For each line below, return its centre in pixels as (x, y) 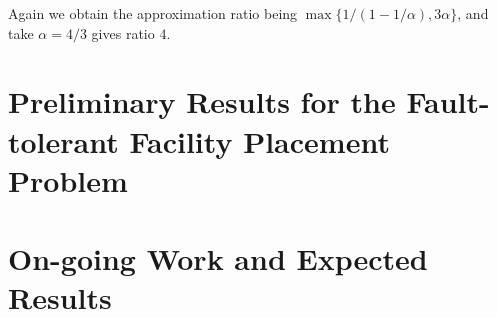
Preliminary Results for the (202, 101)
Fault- (448, 101)
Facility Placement (259, 140)
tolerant (63, 140)
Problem (68, 179)
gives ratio (123, 32)
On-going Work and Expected (218, 258)
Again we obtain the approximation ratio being (153, 13)
